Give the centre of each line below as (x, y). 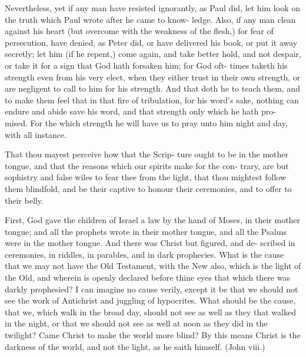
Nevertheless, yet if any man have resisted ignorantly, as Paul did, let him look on (152, 8)
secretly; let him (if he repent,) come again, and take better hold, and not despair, (153, 54)
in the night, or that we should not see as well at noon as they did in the (136, 323)
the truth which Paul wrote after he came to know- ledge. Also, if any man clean (150, 19)
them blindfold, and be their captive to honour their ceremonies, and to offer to (148, 188)
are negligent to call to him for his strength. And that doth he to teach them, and (152, 88)
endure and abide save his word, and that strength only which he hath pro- (140, 111)
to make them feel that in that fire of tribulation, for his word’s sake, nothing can (152, 100)
